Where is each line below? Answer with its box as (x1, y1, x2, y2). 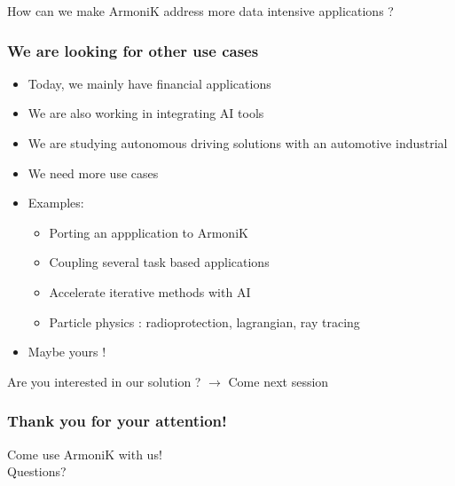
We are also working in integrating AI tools (27, 104, 264, 122)
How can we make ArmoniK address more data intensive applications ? (7, 2, 394, 20)
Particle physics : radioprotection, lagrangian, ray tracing (49, 312, 360, 331)
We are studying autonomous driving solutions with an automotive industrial (27, 134, 448, 152)
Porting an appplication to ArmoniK (49, 223, 248, 241)
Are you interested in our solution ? (7, 372, 201, 390)
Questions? (7, 462, 67, 481)
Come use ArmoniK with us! (7, 444, 162, 463)
